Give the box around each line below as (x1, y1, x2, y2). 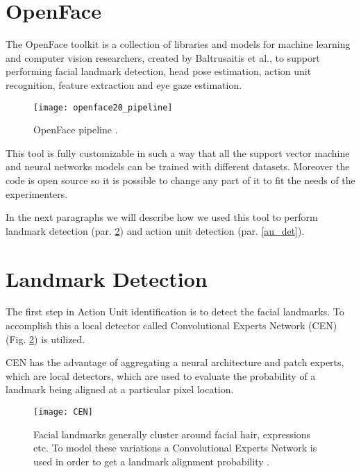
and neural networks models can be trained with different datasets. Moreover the (6, 159, 350, 174)
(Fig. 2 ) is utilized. (6, 331, 85, 346)
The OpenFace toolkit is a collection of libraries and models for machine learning (6, 37, 351, 51)
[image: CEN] (33, 407, 93, 417)
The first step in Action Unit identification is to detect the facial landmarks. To (6, 304, 344, 319)
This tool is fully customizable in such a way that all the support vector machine (6, 145, 350, 160)
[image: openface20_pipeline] (33, 102, 173, 113)
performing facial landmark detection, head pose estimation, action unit (6, 64, 312, 78)
